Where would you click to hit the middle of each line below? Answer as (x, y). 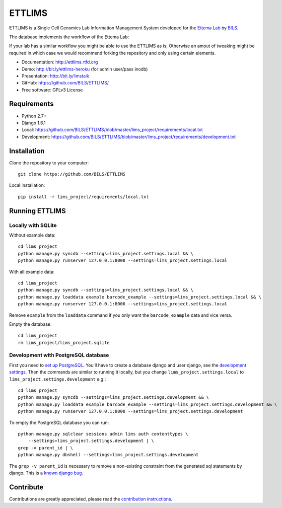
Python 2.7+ (34, 116)
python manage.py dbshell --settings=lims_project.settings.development (108, 455)
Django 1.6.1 (34, 123)
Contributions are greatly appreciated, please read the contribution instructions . (91, 499)
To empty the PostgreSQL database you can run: (59, 423)
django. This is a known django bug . (46, 473)
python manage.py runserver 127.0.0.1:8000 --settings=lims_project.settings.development (131, 411)
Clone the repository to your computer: (49, 163)
